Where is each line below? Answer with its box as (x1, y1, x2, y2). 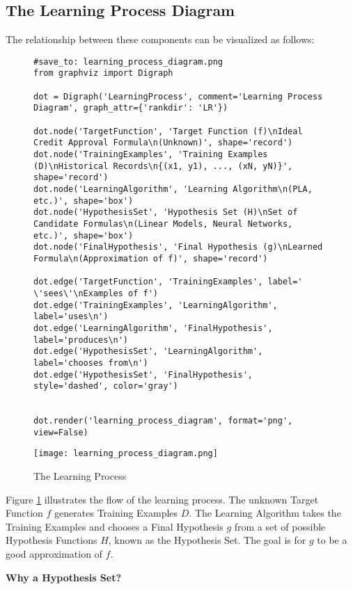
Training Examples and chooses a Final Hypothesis (6, 519, 223, 533)
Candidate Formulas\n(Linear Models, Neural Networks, (33, 218, 293, 229)
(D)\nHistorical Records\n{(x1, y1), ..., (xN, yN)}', (33, 161, 293, 171)
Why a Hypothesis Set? (6, 570, 122, 584)
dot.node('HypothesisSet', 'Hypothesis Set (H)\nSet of (33, 207, 298, 218)
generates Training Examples (54, 506, 178, 520)
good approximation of (6, 547, 102, 561)
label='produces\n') (33, 334, 129, 345)
